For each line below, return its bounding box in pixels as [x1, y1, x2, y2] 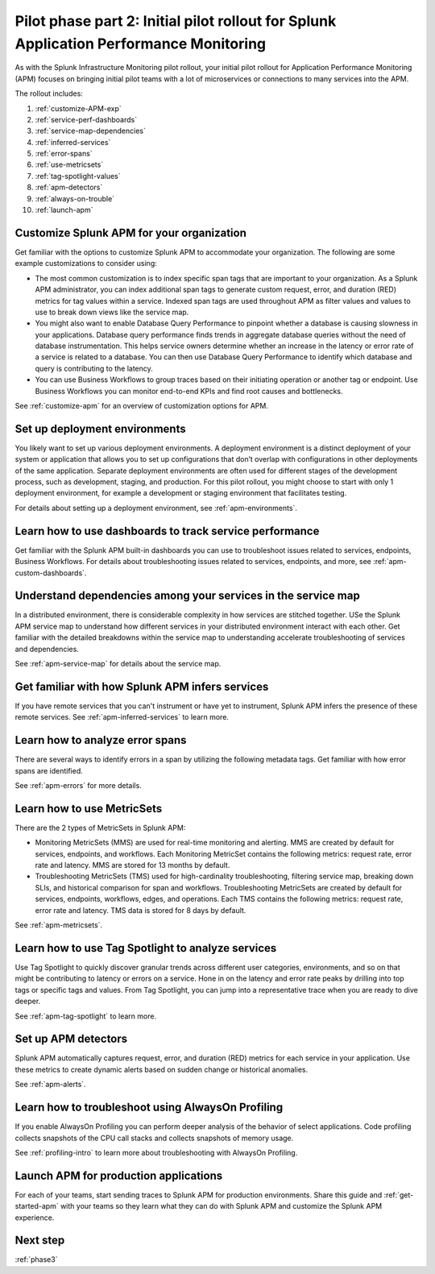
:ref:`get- [383, 1189, 414, 1200]
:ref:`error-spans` [35, 149, 93, 159]
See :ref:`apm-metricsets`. [14, 920, 103, 930]
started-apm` [14, 1201, 60, 1211]
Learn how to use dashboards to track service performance [14, 524, 320, 537]
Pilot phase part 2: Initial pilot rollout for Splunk [14, 12, 337, 30]
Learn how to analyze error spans [14, 733, 187, 747]
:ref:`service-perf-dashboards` [35, 114, 137, 124]
